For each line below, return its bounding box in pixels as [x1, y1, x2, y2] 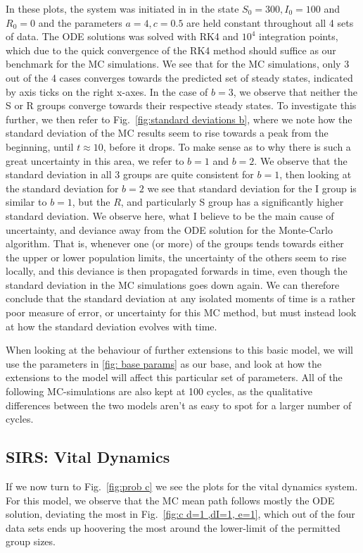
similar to [6, 194, 47, 209]
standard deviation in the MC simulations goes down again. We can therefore [6, 277, 340, 292]
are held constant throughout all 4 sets [186, 15, 354, 30]
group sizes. [6, 534, 56, 549]
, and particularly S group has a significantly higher [120, 194, 344, 209]
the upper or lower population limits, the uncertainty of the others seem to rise [6, 249, 347, 264]
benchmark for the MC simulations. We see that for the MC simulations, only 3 [6, 56, 350, 71]
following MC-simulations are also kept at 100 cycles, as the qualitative [6, 384, 312, 399]
